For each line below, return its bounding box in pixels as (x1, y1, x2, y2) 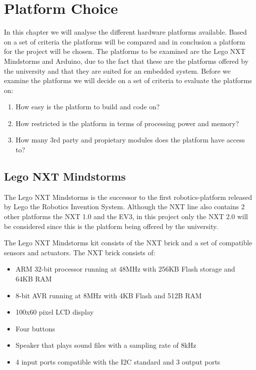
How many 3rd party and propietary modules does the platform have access (15, 135, 245, 145)
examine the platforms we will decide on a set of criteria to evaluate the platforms (4, 75, 252, 86)
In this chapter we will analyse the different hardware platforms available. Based (4, 27, 247, 37)
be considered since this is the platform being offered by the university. (4, 221, 219, 231)
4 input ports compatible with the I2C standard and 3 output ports (15, 356, 220, 367)
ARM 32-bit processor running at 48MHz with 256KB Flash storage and (15, 264, 235, 274)
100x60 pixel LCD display (15, 307, 94, 317)
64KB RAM (15, 274, 52, 284)
